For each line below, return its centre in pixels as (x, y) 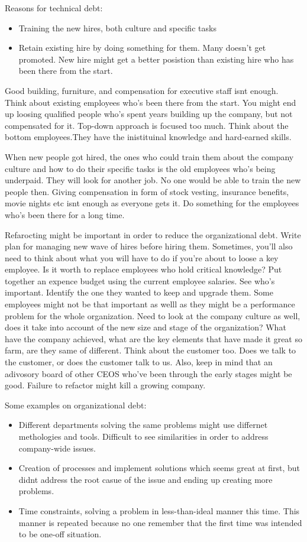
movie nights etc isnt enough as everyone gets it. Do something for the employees (152, 203)
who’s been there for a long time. (65, 214)
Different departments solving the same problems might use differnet (143, 425)
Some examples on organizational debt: (76, 405)
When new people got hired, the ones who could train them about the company (149, 156)
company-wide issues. (57, 448)
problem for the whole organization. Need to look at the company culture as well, (153, 315)
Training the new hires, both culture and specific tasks (117, 27)
